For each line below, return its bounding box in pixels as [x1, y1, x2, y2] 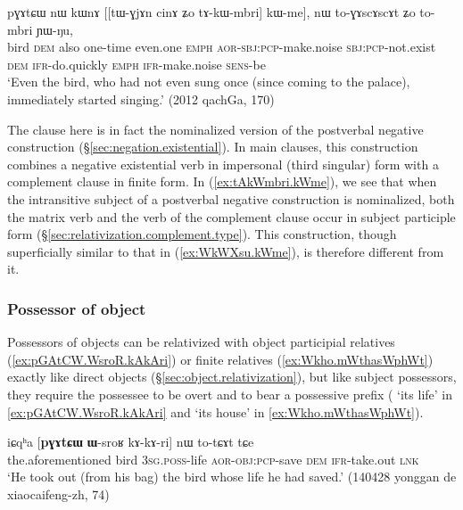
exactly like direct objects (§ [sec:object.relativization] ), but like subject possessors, [7, 367, 457, 386]
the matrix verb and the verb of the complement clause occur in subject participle [7, 207, 456, 226]
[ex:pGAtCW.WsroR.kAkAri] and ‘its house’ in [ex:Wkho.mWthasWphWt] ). [7, 402, 424, 421]
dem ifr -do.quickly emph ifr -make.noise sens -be [7, 54, 266, 73]
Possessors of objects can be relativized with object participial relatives [7, 333, 395, 351]
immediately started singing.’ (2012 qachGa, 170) [7, 89, 275, 108]
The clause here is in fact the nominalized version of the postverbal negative [7, 119, 424, 138]
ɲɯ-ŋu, [37, 20, 74, 38]
